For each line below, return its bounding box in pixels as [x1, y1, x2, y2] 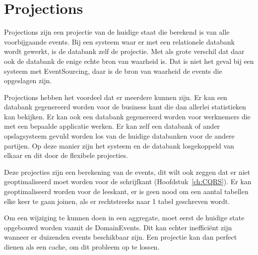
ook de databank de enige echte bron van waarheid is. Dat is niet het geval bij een [4, 55, 254, 66]
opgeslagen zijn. [4, 75, 52, 86]
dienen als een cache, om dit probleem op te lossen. [4, 242, 160, 252]
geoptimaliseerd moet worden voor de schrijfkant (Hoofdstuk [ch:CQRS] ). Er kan [4, 176, 252, 187]
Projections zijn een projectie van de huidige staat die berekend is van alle [4, 27, 230, 37]
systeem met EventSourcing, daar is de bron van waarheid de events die [4, 65, 222, 76]
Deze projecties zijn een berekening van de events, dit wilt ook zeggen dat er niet [4, 166, 251, 177]
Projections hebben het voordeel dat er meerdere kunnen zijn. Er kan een [4, 92, 227, 102]
